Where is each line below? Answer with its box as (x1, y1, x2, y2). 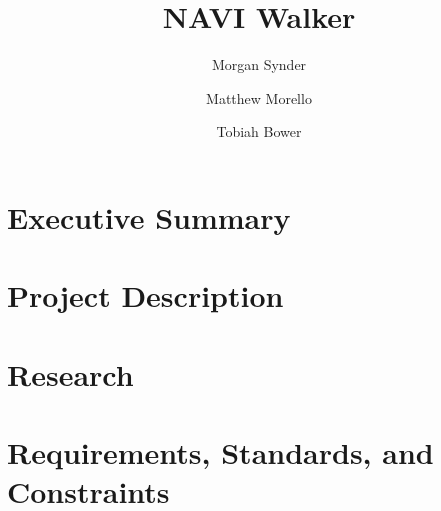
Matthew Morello (206, 87, 312, 108)
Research (7, 353, 134, 394)
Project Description (7, 275, 284, 316)
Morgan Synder (211, 54, 307, 75)
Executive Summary (7, 196, 291, 237)
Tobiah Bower (216, 121, 302, 142)
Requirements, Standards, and (7, 432, 434, 473)
